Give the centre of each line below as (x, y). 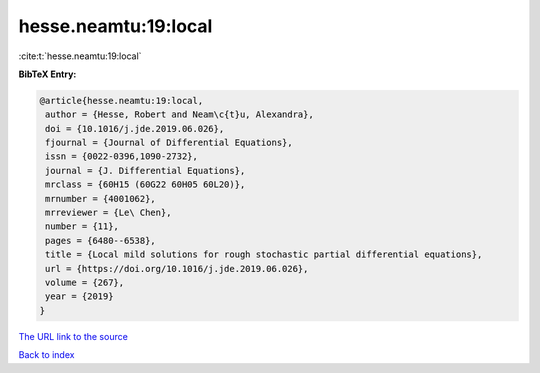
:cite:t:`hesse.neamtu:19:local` (80, 56)
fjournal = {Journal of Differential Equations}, (169, 143)
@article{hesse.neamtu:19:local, (121, 100)
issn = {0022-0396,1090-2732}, (122, 156)
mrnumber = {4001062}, (101, 198)
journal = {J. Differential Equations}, (145, 170)
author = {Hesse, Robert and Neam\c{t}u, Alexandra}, (179, 114)
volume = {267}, (85, 282)
